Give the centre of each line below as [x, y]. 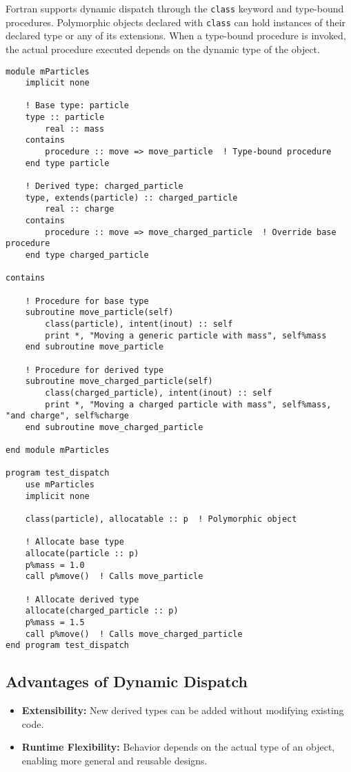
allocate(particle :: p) [82, 554]
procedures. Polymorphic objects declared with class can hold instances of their [176, 22]
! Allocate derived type [82, 599]
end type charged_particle [87, 255]
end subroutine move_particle [94, 347]
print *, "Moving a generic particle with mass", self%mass [186, 335]
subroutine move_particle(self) [99, 313]
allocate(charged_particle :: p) [102, 611]
